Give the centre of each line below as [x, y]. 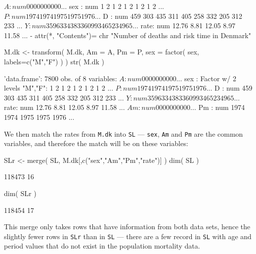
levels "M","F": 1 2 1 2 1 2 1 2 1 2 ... [59, 88]
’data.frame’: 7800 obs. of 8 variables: [61, 78]
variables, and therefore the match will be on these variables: [96, 143]
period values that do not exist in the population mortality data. [102, 246]
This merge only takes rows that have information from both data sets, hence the [127, 227]
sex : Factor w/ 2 [210, 78]
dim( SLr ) [20, 193]
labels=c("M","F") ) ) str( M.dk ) [54, 61]
